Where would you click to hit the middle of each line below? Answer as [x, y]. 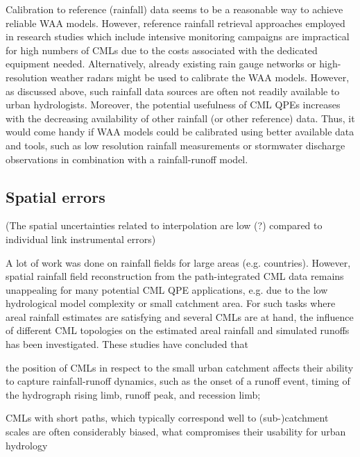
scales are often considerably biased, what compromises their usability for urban [176, 432]
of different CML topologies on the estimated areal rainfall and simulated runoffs [178, 330]
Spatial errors [55, 196]
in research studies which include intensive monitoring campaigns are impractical [178, 36]
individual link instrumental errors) [81, 239]
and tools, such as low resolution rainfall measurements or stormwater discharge [175, 145]
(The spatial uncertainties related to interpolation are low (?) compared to [164, 225]
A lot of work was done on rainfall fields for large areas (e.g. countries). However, [178, 262]
